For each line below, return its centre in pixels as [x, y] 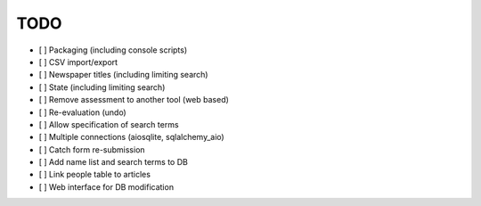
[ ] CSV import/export [78, 62]
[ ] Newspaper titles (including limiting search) [123, 75]
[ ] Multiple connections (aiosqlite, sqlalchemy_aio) [131, 137]
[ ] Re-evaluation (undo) [82, 112]
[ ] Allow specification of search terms [109, 124]
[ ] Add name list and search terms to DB [114, 162]
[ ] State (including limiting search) [102, 87]
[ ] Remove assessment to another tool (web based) [134, 100]
